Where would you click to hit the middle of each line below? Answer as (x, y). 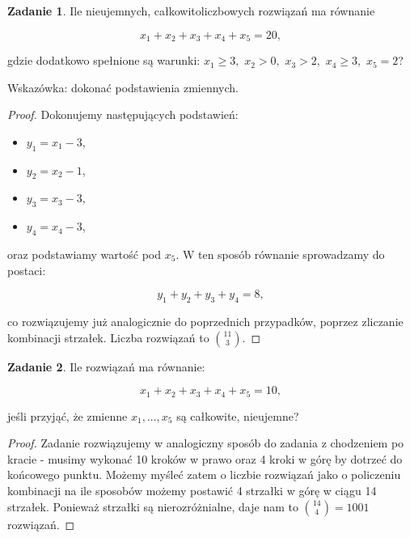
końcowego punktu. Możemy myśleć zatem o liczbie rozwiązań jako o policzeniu (204, 474)
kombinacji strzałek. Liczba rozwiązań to (108, 337)
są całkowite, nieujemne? (238, 415)
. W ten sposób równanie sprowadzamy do (280, 254)
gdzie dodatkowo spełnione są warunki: (104, 60)
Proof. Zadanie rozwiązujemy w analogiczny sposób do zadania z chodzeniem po (206, 443)
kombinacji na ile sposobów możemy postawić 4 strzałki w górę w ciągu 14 (192, 491)
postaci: (27, 270)
